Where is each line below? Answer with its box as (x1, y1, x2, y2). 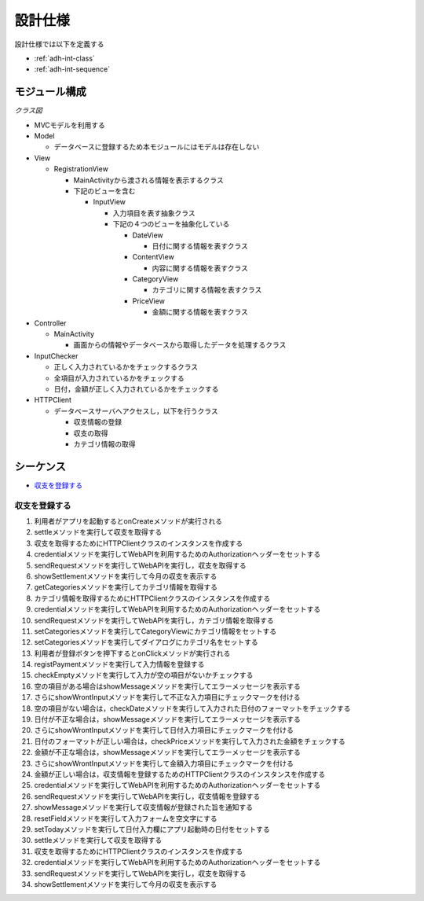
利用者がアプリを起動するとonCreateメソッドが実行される (34, 517, 223, 526)
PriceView (132, 296, 165, 306)
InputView (93, 197, 126, 207)
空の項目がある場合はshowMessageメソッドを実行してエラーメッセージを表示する (34, 681, 302, 691)
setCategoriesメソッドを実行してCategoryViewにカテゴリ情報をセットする (34, 626, 277, 636)
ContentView (132, 252, 174, 262)
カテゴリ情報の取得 (73, 439, 136, 448)
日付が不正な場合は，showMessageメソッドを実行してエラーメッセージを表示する (34, 715, 302, 724)
